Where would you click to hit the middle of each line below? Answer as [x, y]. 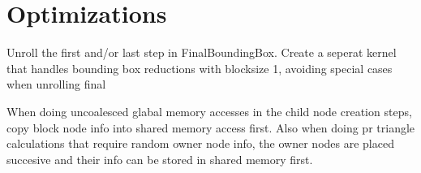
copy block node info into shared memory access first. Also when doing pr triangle [211, 127]
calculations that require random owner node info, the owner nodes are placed [200, 143]
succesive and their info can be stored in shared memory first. [160, 159]
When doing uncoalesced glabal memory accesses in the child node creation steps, [209, 111]
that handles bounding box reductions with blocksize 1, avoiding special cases [200, 68]
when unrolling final [56, 84]
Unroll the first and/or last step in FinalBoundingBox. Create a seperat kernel [202, 52]
